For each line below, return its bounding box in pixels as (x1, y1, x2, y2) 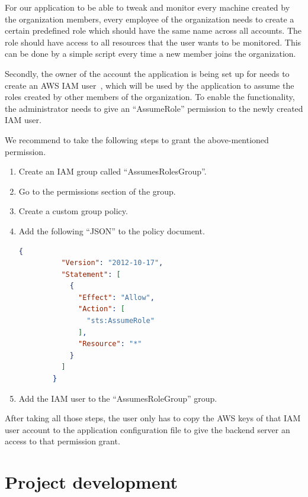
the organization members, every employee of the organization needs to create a (5, 12, 294, 25)
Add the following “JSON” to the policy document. (18, 224, 205, 237)
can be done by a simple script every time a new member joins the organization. (5, 47, 296, 60)
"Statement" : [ (61, 270, 121, 279)
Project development (5, 470, 178, 494)
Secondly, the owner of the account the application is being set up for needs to (5, 67, 290, 79)
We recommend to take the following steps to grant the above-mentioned (5, 133, 269, 146)
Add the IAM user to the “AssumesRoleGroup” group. (18, 392, 217, 404)
